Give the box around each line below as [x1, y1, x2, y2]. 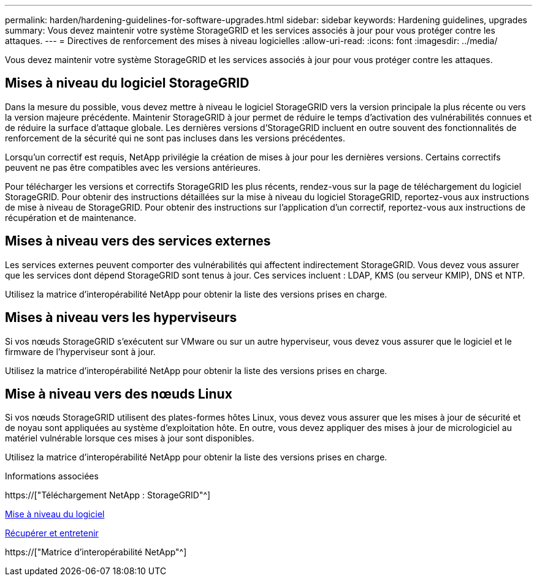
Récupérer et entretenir [5, 528, 99, 539]
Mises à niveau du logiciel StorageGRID [5, 75, 249, 91]
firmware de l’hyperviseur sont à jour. [5, 346, 156, 357]
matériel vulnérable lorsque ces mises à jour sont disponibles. [5, 433, 254, 444]
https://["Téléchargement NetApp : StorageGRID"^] [5, 490, 211, 501]
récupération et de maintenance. [5, 212, 137, 223]
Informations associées [5, 471, 99, 482]
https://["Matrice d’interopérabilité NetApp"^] [5, 547, 187, 558]
